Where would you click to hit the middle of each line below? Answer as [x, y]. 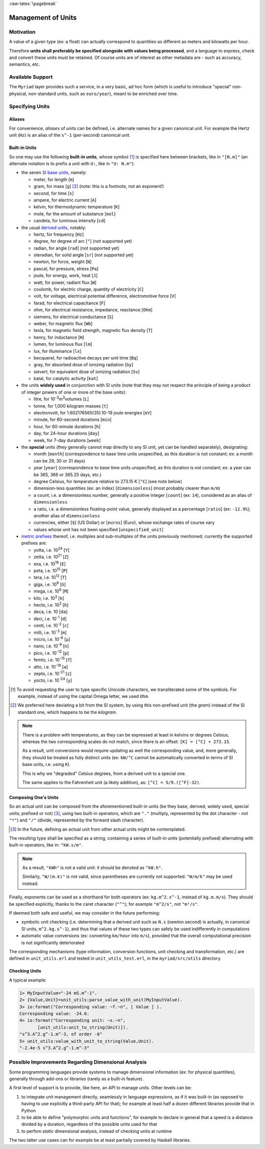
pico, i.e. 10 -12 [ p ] [51, 652]
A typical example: [28, 980]
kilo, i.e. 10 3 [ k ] [49, 597]
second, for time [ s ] [54, 193]
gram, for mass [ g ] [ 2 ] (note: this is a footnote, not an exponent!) [99, 186]
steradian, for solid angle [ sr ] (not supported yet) [84, 255]
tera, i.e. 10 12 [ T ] [50, 577]
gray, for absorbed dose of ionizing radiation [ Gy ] [83, 365]
